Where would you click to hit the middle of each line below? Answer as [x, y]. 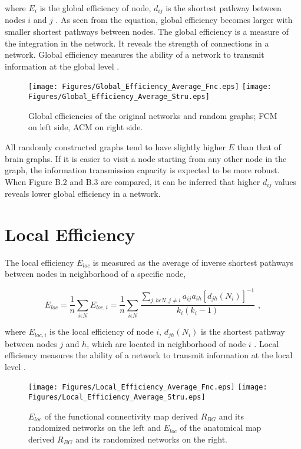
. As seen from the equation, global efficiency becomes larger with [174, 20]
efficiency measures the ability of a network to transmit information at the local [149, 355]
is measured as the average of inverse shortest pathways [193, 262]
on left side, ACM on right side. [86, 127]
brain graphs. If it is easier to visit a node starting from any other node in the [146, 158]
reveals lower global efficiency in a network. [83, 194]
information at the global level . [62, 66]
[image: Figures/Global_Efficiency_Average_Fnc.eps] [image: [150, 87]
